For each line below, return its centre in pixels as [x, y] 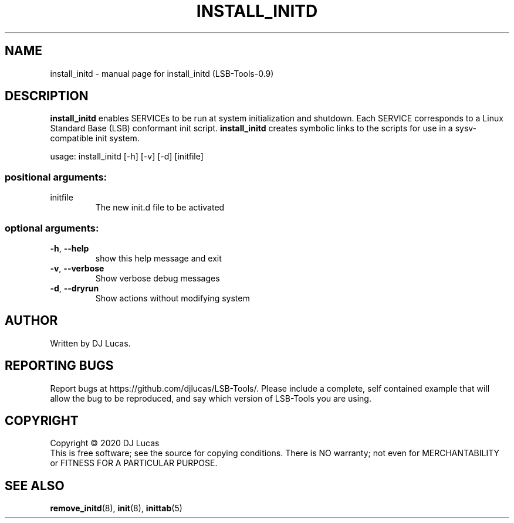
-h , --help [70, 248]
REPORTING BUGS [59, 366]
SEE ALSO [35, 485]
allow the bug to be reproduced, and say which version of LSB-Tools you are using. [211, 398]
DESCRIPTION [47, 96]
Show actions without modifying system [173, 298]
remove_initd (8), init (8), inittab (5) [116, 508]
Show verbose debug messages [158, 278]
